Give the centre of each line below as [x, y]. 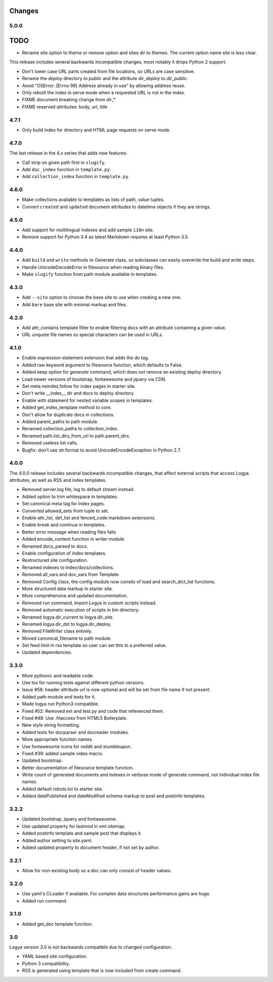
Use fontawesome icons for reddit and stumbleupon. [77, 746]
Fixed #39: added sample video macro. [63, 753]
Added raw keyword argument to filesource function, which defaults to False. [102, 365]
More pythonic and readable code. [58, 675]
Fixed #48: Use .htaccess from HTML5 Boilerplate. [75, 718]
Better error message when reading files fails [69, 532]
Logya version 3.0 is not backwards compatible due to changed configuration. [91, 947]
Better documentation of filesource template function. [78, 767]
